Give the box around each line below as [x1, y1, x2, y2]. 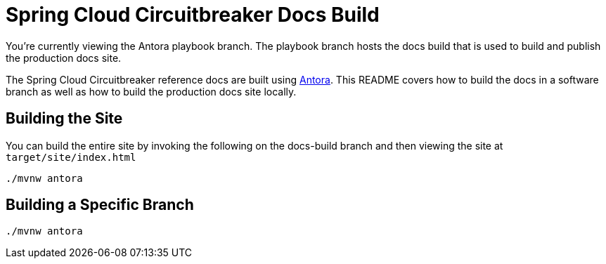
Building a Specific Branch [6, 196, 194, 214]
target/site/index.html [6, 151, 136, 163]
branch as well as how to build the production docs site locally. [6, 85, 297, 98]
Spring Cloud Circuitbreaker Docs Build [6, 3, 380, 27]
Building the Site [6, 110, 123, 128]
